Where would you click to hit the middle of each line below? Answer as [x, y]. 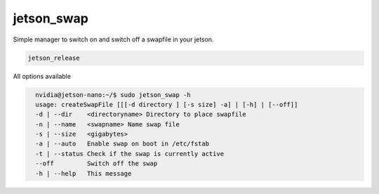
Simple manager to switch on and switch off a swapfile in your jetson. [113, 39]
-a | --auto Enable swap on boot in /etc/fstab [122, 144]
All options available [42, 76]
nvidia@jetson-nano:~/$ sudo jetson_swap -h [113, 95]
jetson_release [54, 58]
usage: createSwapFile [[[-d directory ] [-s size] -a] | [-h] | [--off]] [167, 104]
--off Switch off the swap [97, 164]
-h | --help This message [84, 173]
